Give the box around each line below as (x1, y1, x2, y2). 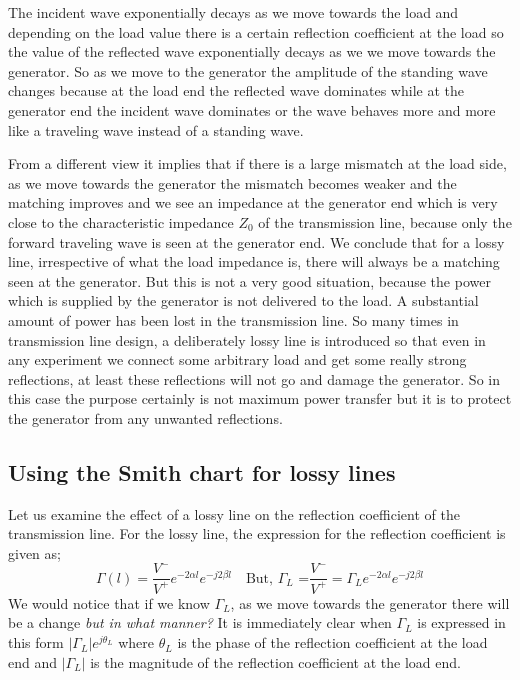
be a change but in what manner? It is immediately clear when (8, 612, 392, 633)
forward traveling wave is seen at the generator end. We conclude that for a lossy (8, 231, 505, 252)
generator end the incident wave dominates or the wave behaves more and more (8, 99, 496, 120)
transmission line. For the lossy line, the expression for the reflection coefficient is (8, 523, 506, 544)
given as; (8, 542, 61, 563)
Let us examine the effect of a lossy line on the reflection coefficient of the (8, 503, 460, 524)
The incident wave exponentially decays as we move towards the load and (8, 2, 459, 22)
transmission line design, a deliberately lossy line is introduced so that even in (8, 329, 486, 350)
